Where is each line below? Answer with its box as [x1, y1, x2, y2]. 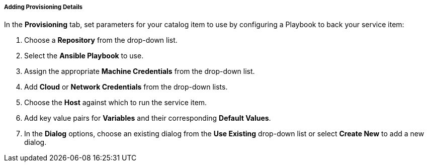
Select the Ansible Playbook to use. [24, 51, 144, 60]
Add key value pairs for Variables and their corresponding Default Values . [24, 114, 271, 123]
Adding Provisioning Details [4, 4, 83, 11]
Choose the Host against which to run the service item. [24, 98, 207, 107]
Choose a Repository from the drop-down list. [24, 36, 178, 45]
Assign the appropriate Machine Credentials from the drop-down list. [24, 67, 255, 76]
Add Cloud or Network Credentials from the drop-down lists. [24, 82, 228, 92]
